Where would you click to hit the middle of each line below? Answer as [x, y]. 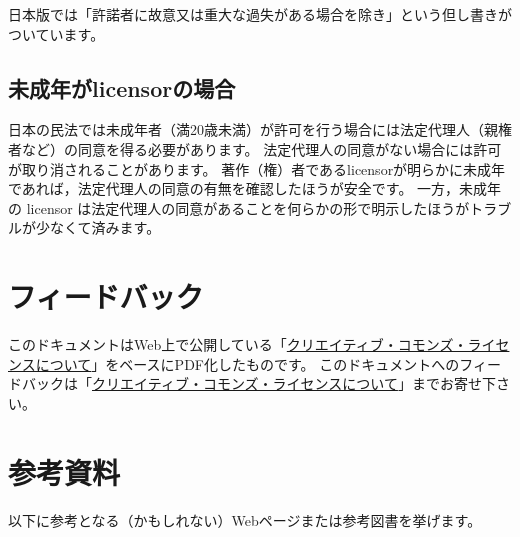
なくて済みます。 [105, 227]
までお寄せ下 [453, 383]
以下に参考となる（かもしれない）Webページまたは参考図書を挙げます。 [245, 519]
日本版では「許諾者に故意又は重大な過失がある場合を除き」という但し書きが [260, 14]
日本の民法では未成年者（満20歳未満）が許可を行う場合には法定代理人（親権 [260, 129]
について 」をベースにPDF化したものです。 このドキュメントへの [247, 363]
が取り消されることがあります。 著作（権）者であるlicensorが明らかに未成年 [257, 168]
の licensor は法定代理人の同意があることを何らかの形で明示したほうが [239, 207]
